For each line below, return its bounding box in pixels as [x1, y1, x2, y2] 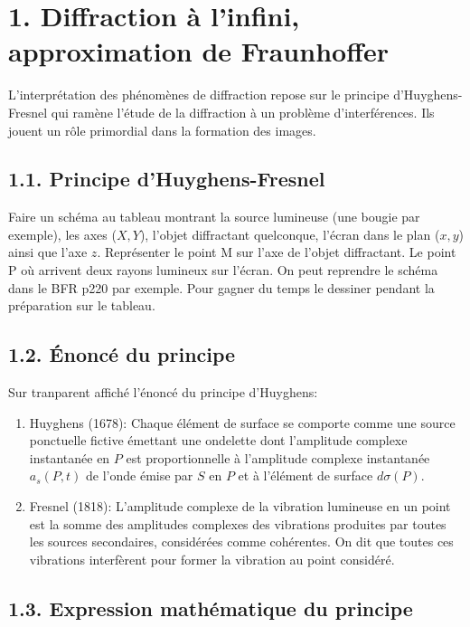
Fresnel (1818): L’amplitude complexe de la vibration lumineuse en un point [29, 497, 451, 516]
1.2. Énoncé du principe [8, 340, 236, 368]
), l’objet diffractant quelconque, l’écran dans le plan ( [139, 224, 440, 243]
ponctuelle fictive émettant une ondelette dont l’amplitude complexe [29, 431, 408, 450]
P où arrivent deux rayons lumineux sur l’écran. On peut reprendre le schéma [8, 261, 438, 280]
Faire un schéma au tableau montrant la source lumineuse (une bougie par [8, 207, 420, 226]
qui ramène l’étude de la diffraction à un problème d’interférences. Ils [51, 102, 435, 121]
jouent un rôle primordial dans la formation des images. [8, 120, 316, 139]
